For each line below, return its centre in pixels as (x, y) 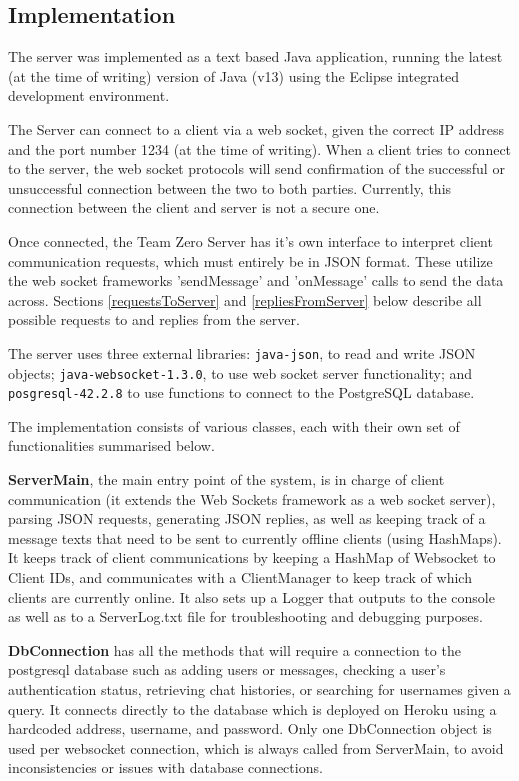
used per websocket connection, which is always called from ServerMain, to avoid (256, 747)
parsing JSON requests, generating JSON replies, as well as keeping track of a (247, 518)
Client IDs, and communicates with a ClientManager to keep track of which (240, 577)
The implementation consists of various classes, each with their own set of (234, 425)
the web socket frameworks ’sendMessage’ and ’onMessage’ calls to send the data (256, 280)
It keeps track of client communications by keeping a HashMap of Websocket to (252, 557)
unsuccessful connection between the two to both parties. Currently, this (230, 187)
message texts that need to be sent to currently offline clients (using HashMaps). (255, 537)
